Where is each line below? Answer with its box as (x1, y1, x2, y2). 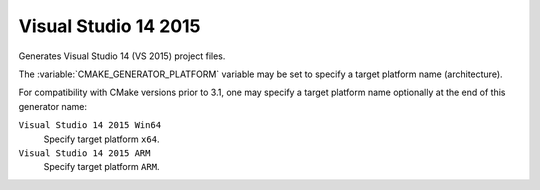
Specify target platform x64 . (43, 133, 160, 145)
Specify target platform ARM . (43, 161, 160, 173)
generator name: (18, 100, 87, 112)
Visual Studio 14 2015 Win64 (18, 120, 162, 131)
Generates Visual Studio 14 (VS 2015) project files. (18, 50, 226, 62)
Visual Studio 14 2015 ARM (18, 147, 151, 159)
